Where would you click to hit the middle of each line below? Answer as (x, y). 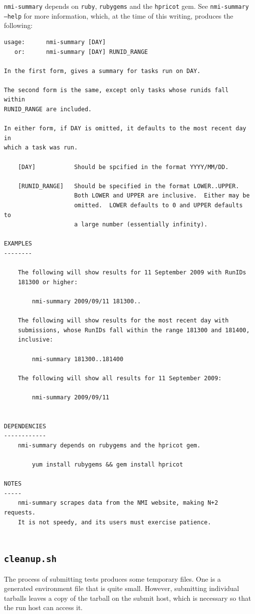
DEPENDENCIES (25, 426)
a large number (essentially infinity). (141, 225)
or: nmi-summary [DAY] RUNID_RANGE (81, 52)
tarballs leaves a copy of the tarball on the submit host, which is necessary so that (127, 598)
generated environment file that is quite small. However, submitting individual (122, 588)
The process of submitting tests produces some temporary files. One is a (113, 578)
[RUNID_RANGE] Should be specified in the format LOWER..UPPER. (128, 186)
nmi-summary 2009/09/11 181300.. (87, 301)
